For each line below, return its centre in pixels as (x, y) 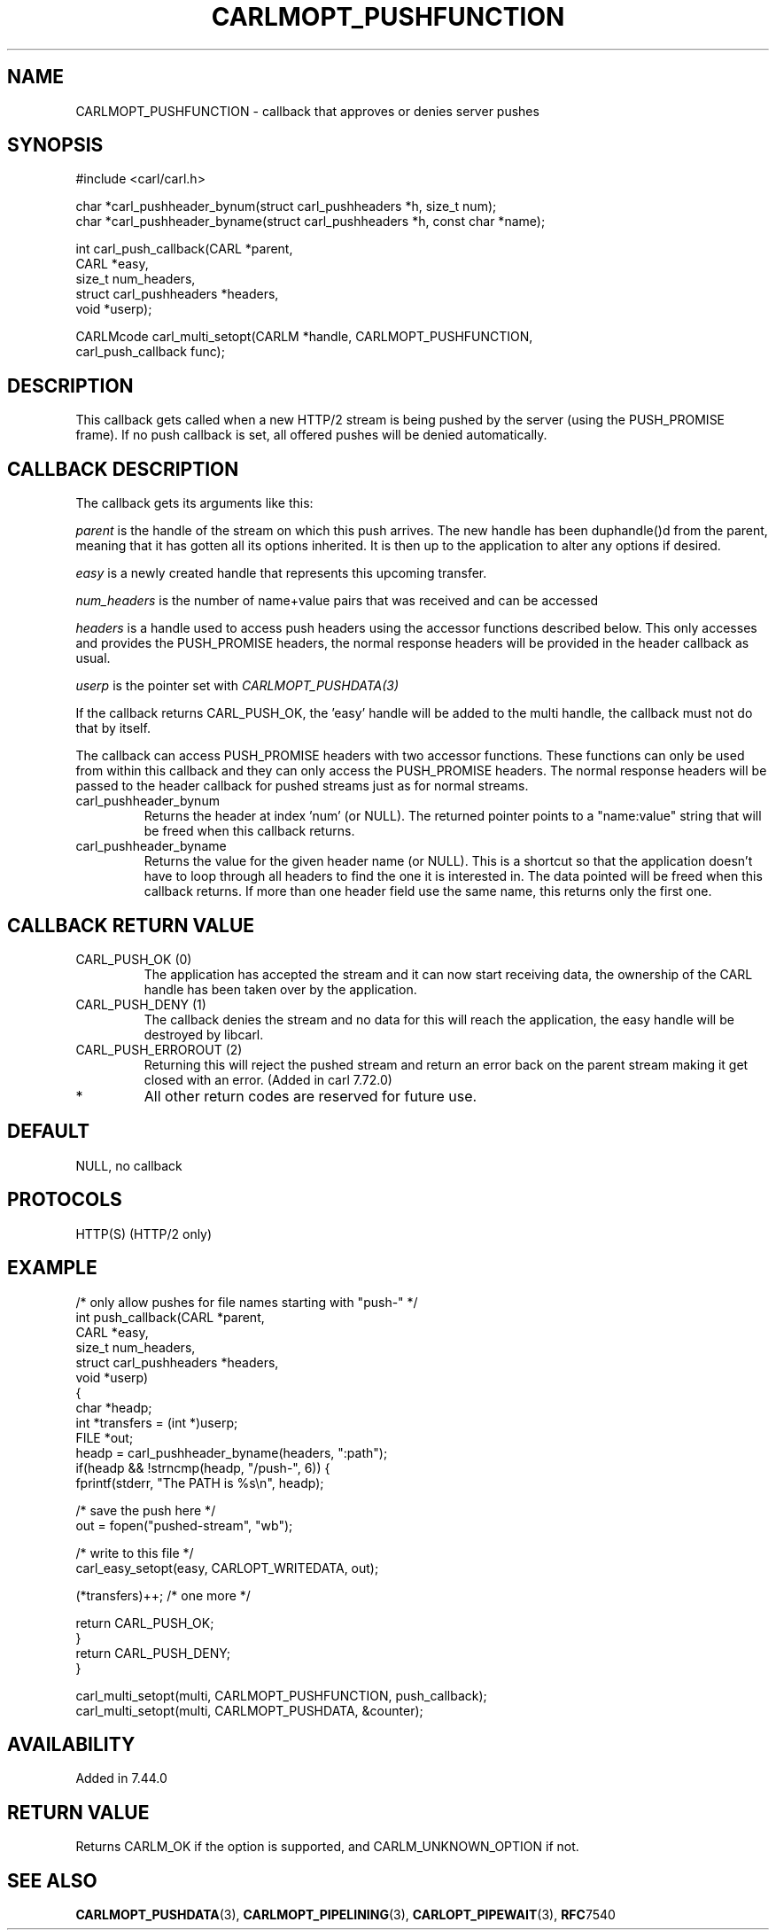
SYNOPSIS (55, 145)
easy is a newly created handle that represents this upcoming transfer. (281, 573)
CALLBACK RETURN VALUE (131, 925)
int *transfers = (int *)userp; (157, 1422)
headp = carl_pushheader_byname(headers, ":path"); (232, 1452)
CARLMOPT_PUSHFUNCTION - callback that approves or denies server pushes (307, 111)
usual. (93, 658)
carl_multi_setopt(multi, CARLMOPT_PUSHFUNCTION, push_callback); (281, 1695)
